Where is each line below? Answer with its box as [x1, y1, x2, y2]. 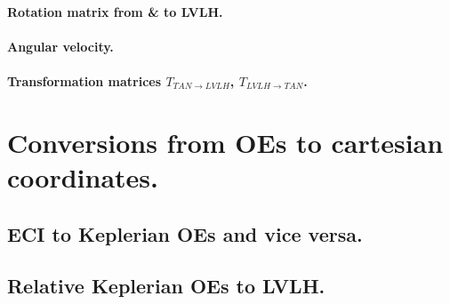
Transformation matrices [7, 71, 162, 90]
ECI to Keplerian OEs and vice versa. [7, 220, 363, 247]
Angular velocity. [7, 36, 114, 55]
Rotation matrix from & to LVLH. [7, 2, 223, 20]
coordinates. [7, 158, 158, 195]
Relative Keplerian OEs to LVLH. [7, 272, 325, 300]
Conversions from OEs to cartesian [7, 124, 444, 160]
